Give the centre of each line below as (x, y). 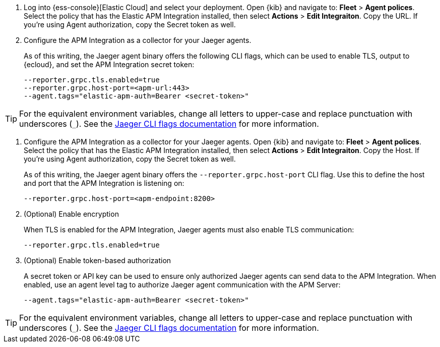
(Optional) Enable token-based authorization (98, 260)
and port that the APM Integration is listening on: (104, 183)
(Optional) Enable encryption (71, 214)
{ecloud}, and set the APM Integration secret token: (109, 64)
